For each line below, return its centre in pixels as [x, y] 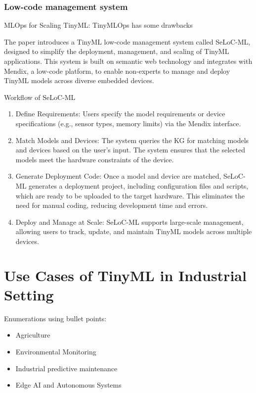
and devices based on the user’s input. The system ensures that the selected [130, 150]
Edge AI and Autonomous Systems [68, 385]
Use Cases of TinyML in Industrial [125, 275]
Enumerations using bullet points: [55, 318]
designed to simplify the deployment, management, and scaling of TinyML [117, 51]
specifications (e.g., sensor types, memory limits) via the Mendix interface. [128, 123]
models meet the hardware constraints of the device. [95, 159]
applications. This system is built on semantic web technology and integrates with [128, 61]
